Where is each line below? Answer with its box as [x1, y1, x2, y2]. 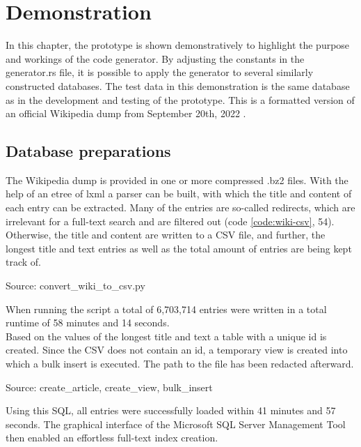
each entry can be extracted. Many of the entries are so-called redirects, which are [6, 200, 355, 215]
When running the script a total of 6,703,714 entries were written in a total [6, 301, 327, 316]
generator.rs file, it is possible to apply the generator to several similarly [6, 65, 314, 79]
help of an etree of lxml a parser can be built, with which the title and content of [6, 186, 352, 201]
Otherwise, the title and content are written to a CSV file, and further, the [6, 227, 326, 242]
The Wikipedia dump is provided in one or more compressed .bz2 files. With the [6, 172, 348, 187]
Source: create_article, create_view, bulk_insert [6, 379, 213, 394]
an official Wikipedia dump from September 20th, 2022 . [6, 106, 246, 121]
